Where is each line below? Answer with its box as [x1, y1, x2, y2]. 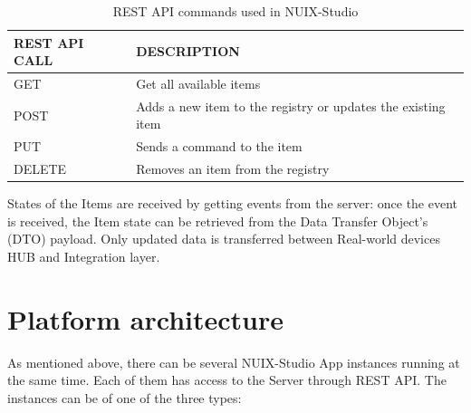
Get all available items [136, 74, 261, 93]
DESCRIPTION [136, 42, 240, 61]
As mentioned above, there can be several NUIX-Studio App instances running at [7, 352, 460, 371]
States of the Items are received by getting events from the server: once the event [7, 194, 458, 213]
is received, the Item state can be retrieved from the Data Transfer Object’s [7, 211, 428, 230]
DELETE [14, 159, 67, 178]
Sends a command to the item [136, 137, 303, 156]
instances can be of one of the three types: [7, 388, 242, 407]
